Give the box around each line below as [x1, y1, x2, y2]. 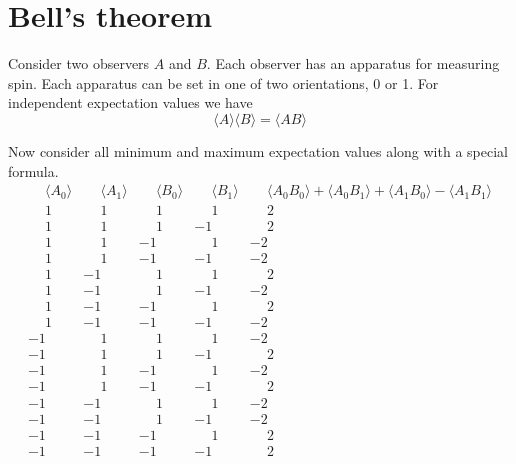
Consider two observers [8, 53, 150, 74]
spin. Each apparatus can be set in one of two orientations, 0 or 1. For [8, 72, 439, 93]
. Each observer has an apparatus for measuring [206, 53, 500, 74]
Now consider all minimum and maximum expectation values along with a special [8, 140, 508, 161]
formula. [8, 160, 59, 181]
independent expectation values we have [8, 92, 253, 113]
